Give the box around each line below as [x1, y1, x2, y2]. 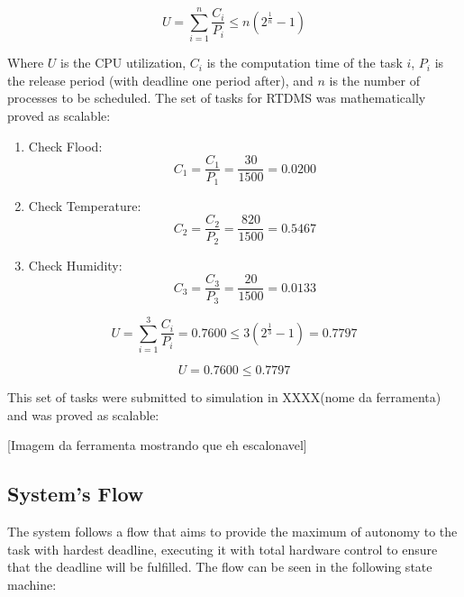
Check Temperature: [28, 196, 141, 215]
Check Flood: [28, 136, 103, 155]
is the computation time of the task [206, 53, 403, 72]
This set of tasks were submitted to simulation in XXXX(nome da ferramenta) [7, 387, 441, 406]
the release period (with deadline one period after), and [7, 70, 314, 89]
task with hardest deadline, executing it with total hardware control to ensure [7, 539, 438, 558]
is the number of [329, 70, 420, 89]
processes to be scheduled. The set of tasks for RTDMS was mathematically [7, 88, 426, 107]
